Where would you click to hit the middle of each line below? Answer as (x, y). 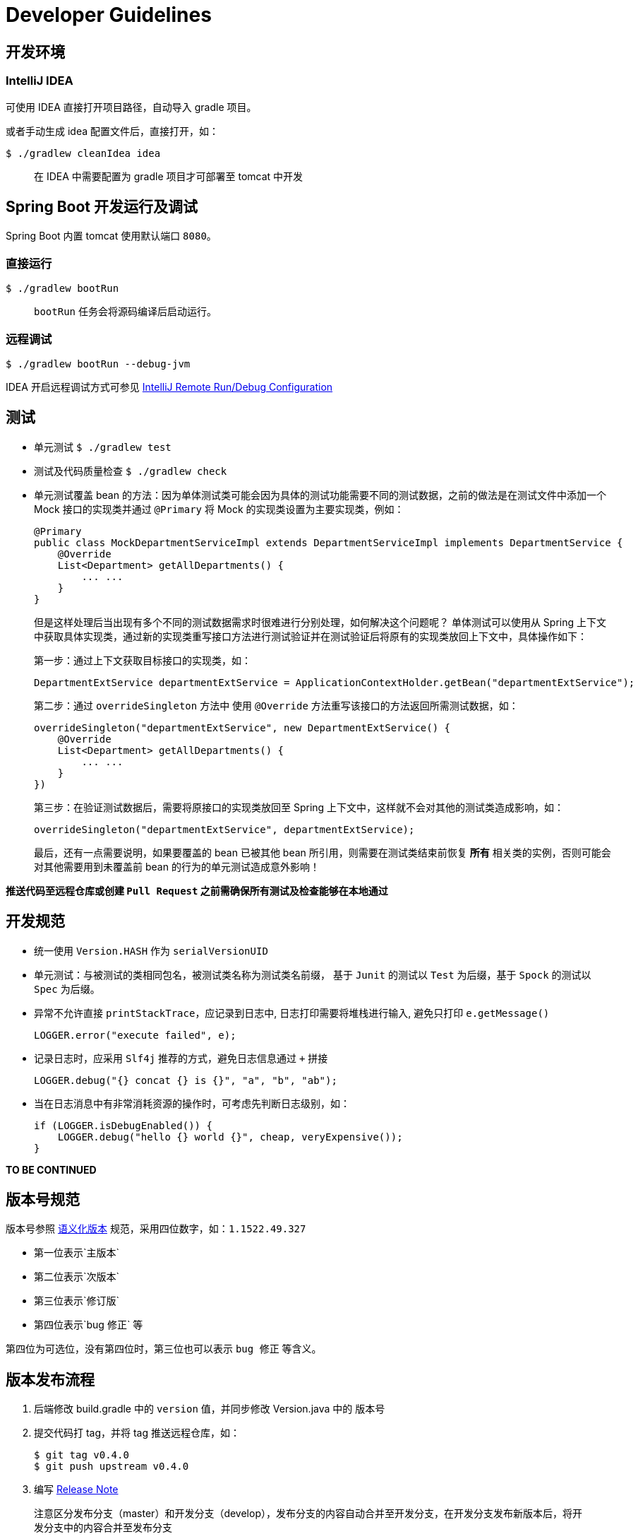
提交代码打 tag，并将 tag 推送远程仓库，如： (137, 1433)
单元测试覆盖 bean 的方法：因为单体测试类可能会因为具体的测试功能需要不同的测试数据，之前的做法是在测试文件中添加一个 (320, 495)
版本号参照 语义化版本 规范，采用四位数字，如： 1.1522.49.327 (156, 1229)
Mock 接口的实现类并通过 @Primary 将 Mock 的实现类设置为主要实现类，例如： (219, 509)
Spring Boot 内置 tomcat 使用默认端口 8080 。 (111, 236)
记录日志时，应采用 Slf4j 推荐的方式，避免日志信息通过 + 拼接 (181, 1058)
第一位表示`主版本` (77, 1253)
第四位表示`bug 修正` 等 (89, 1325)
